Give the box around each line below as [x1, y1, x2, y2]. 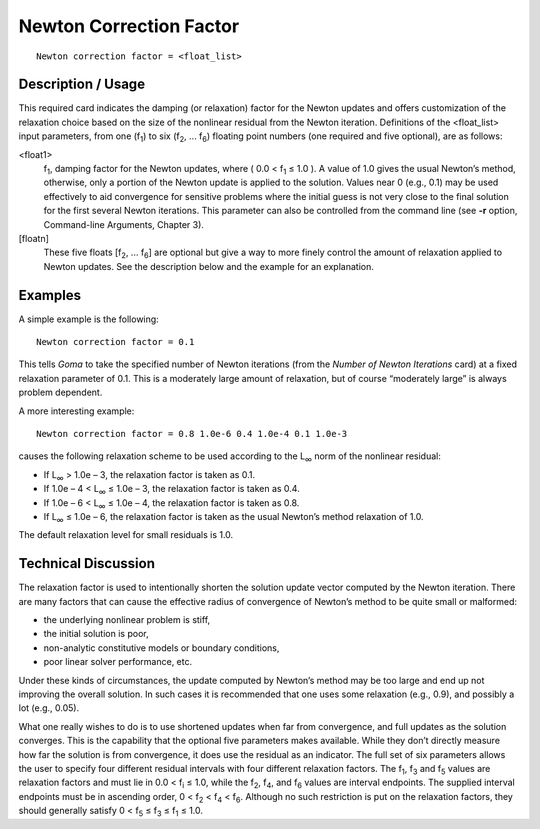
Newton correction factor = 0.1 [36, 336, 195, 348]
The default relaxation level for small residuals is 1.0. [18, 529, 234, 541]
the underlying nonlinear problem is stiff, [43, 614, 211, 626]
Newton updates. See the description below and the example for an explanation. [43, 260, 374, 272]
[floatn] [18, 232, 50, 244]
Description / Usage [18, 76, 145, 93]
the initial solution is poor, [43, 628, 149, 640]
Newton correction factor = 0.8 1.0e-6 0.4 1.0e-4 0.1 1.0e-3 [36, 428, 348, 439]
